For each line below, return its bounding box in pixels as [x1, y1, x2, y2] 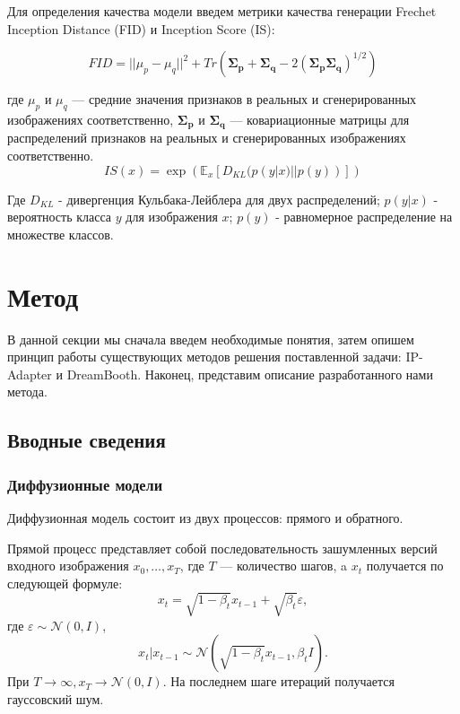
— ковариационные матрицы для [230, 109, 410, 128]
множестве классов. [7, 224, 114, 243]
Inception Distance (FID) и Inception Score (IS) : [7, 19, 275, 38]
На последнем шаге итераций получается [170, 672, 395, 691]
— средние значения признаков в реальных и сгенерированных [72, 90, 417, 109]
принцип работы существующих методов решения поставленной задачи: [7, 347, 402, 366]
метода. [7, 382, 48, 401]
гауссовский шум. [7, 690, 104, 709]
